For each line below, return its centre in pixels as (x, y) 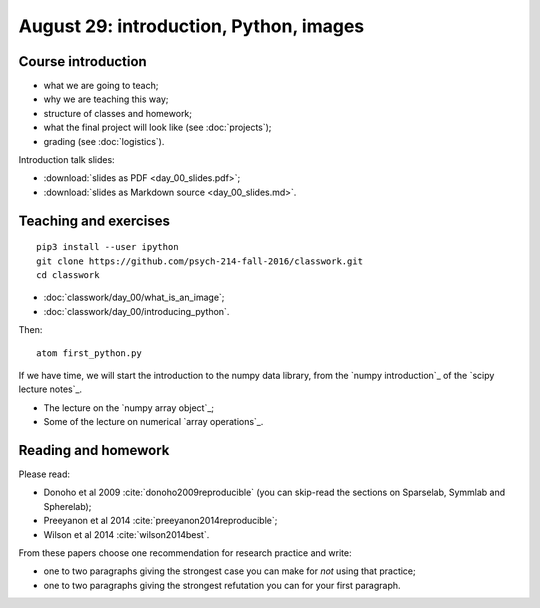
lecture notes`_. (50, 389)
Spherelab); (67, 506)
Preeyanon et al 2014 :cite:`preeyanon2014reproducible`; (160, 521)
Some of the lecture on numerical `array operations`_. (153, 422)
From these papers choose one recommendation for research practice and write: (185, 552)
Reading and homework (94, 450)
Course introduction (82, 61)
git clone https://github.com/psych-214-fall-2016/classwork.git (200, 261)
